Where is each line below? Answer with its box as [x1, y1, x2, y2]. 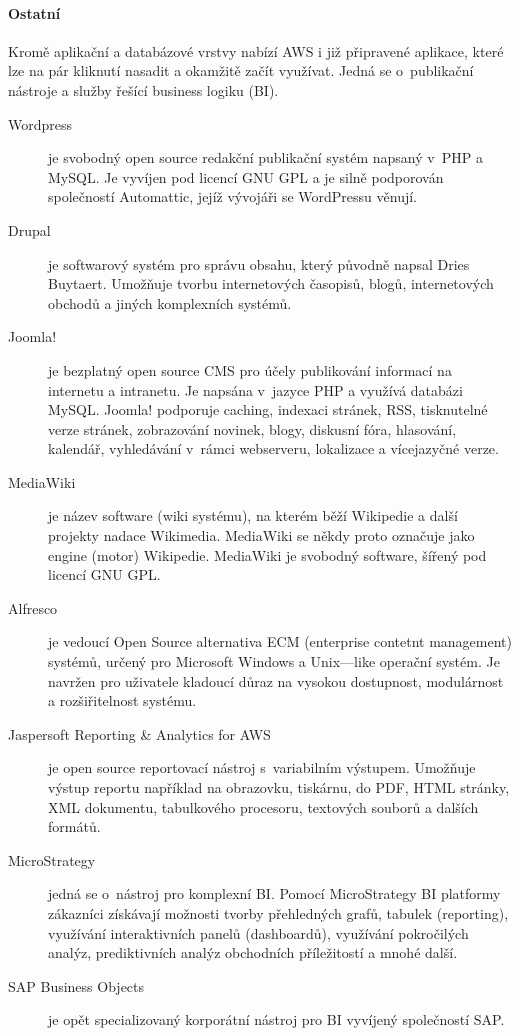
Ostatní [8, 2, 61, 23]
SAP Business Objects [8, 975, 145, 996]
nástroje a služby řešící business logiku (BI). [8, 79, 279, 100]
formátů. [48, 816, 101, 837]
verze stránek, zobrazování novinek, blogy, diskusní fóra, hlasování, [48, 418, 457, 439]
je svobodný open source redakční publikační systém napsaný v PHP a [48, 147, 483, 168]
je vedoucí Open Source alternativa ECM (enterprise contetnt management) [48, 631, 512, 652]
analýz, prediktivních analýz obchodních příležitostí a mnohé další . [48, 942, 458, 963]
